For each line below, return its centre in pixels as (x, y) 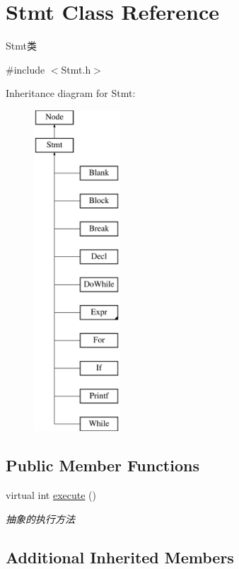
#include (25, 69)
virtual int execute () (51, 495)
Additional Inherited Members (120, 557)
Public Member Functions (103, 465)
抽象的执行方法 (40, 518)
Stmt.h (76, 69)
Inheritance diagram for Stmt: (71, 93)
